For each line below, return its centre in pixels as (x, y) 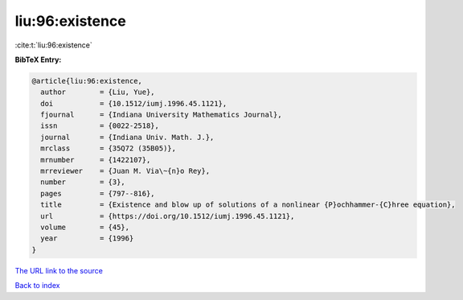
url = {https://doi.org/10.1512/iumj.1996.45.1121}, (168, 216)
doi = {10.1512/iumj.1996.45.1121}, (134, 103)
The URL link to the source (59, 270)
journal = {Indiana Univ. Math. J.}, (127, 137)
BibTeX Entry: (38, 60)
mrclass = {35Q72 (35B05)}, (109, 148)
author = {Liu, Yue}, (98, 92)
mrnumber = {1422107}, (96, 160)
